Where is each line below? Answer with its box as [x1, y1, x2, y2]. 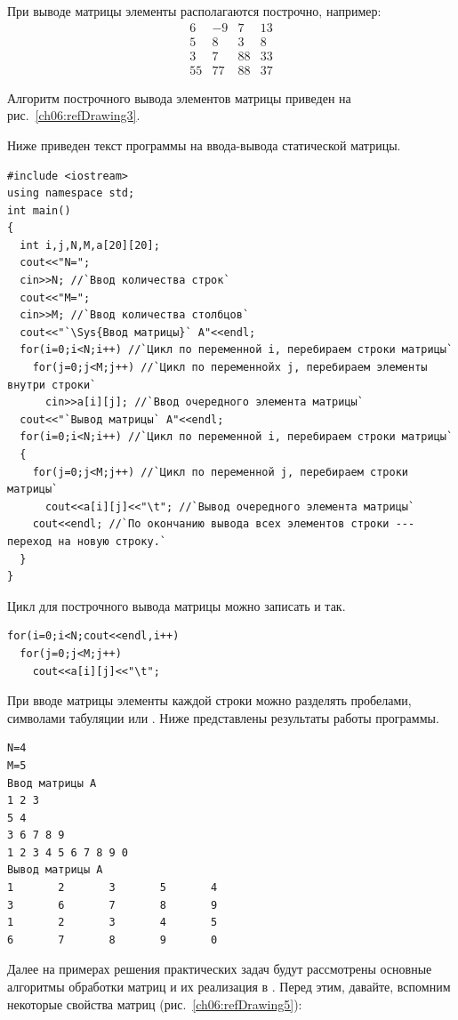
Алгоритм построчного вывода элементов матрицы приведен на [7, 88, 351, 107]
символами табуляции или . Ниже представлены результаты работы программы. [7, 708, 439, 727]
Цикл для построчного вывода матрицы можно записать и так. [7, 596, 346, 614]
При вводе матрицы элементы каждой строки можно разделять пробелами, [7, 691, 412, 710]
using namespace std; [7, 187, 135, 200]
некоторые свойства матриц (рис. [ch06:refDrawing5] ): [7, 994, 302, 1013]
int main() [7, 204, 71, 217]
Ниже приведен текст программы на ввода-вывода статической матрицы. [7, 135, 401, 154]
